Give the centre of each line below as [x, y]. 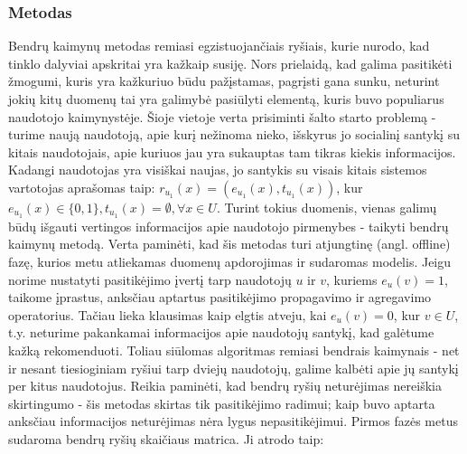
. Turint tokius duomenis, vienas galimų [327, 207]
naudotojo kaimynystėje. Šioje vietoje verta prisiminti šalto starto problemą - [222, 116]
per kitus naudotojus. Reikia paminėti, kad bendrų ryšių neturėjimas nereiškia [225, 386]
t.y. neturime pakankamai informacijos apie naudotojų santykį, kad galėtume [221, 332]
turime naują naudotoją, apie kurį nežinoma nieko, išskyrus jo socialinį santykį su [234, 134]
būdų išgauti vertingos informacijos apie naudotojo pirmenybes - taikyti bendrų [229, 226]
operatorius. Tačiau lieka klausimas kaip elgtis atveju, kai [168, 314]
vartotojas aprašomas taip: [82, 187]
